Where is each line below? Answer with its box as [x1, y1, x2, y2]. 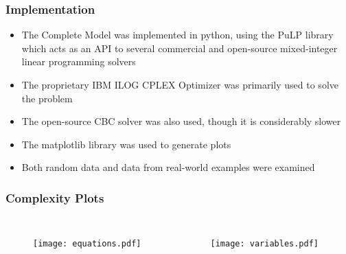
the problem [21, 91, 73, 105]
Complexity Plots [5, 189, 104, 206]
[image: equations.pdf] [33, 239, 141, 249]
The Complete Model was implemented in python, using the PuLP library [21, 27, 334, 42]
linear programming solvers [21, 54, 136, 69]
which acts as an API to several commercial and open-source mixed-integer [21, 41, 338, 55]
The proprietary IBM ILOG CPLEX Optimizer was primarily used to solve [21, 78, 338, 91]
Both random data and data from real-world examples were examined [21, 160, 315, 174]
